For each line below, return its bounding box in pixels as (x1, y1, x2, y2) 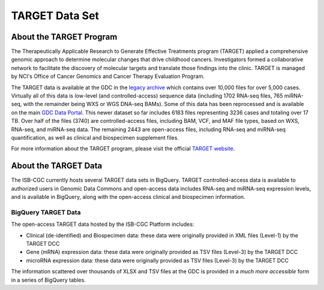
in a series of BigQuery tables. (11, 276, 86, 283)
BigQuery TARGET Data (11, 208, 81, 216)
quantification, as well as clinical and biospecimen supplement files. (11, 134, 179, 141)
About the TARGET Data (11, 161, 103, 171)
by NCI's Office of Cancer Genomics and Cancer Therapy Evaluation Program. (11, 72, 205, 80)
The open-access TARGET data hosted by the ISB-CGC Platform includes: (11, 220, 194, 228)
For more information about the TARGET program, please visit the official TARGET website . (11, 145, 235, 152)
